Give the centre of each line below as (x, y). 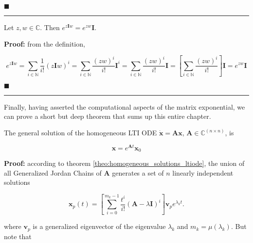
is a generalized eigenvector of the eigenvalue (99, 226)
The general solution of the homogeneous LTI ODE (81, 133)
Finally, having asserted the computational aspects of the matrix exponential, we (125, 106)
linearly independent (203, 172)
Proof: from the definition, (45, 43)
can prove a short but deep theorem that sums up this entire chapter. (108, 116)
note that (18, 236)
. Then (50, 27)
